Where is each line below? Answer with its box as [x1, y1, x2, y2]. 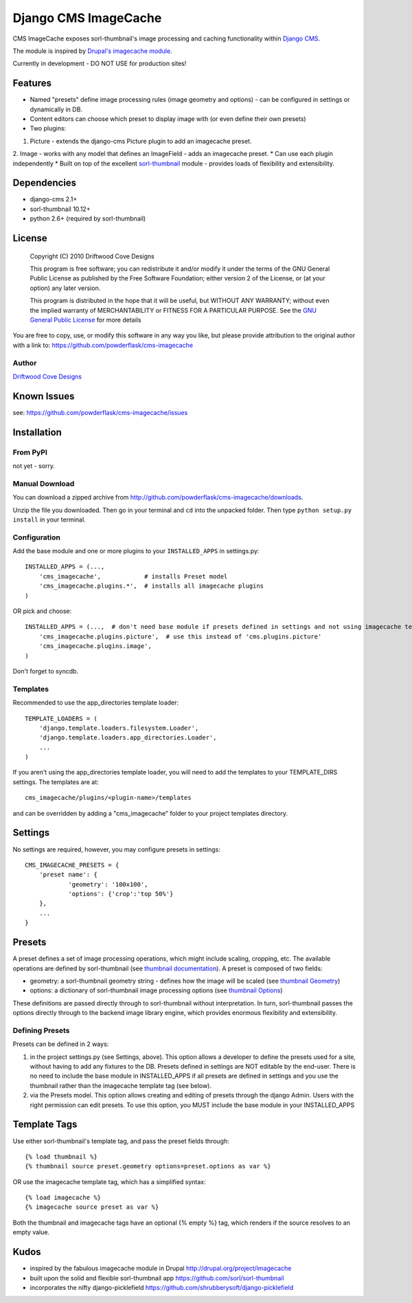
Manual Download [12, 478, 75, 488]
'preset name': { [38, 871, 98, 879]
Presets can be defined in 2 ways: [12, 1040, 109, 1048]
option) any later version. [30, 284, 101, 292]
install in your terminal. [12, 515, 86, 524]
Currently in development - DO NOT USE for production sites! [12, 59, 187, 68]
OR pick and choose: [12, 607, 72, 615]
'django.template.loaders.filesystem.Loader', [38, 724, 199, 732]
